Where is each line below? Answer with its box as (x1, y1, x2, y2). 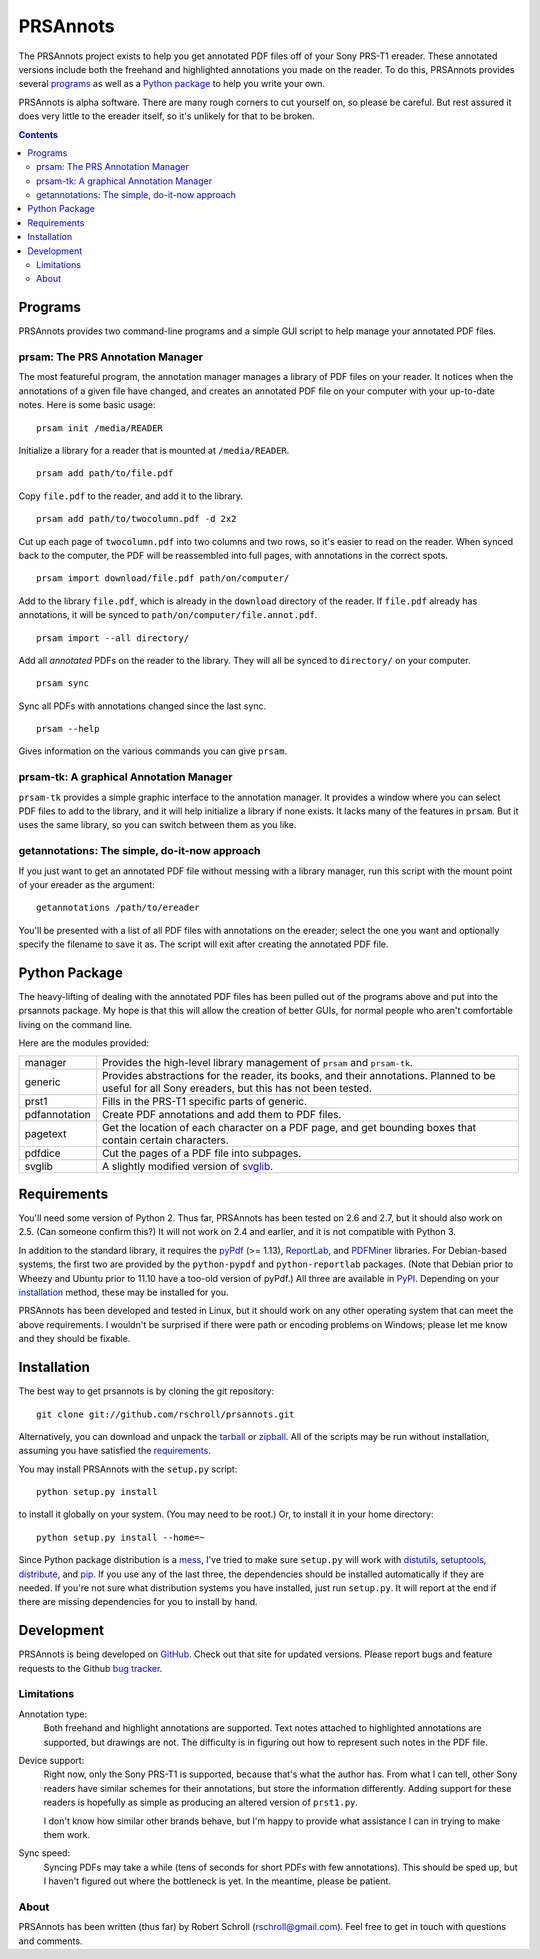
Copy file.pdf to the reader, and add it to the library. (18, 490, 244, 502)
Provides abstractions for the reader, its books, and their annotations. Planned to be (101, 1068, 496, 1082)
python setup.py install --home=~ (36, 1531, 205, 1543)
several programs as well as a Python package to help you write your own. (18, 78, 325, 90)
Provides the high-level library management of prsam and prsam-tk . (101, 1055, 414, 1069)
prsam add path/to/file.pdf (36, 468, 174, 479)
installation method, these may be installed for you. (18, 1286, 229, 1299)
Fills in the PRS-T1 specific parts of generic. (101, 1094, 308, 1108)
